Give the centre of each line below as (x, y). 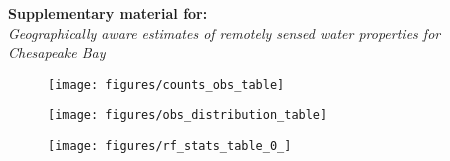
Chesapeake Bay (57, 52)
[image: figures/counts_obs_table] (166, 84)
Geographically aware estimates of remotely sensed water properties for (224, 32)
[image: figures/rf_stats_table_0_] (170, 146)
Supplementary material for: (108, 13)
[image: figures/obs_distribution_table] (188, 115)
